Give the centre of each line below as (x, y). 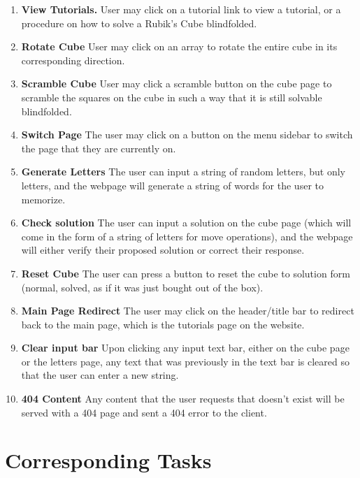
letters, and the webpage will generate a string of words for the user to (172, 185)
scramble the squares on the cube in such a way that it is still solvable (172, 97)
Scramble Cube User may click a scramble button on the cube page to (177, 84)
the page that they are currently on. (99, 148)
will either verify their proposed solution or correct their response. (163, 250)
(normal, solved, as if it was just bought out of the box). (142, 287)
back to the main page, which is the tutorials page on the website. (163, 324)
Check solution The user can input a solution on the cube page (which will (186, 223)
